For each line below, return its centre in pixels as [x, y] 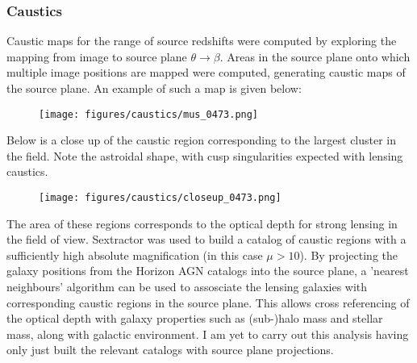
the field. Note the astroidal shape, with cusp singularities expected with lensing [205, 155]
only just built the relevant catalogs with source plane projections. [170, 350]
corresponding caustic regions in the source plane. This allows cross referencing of [208, 302]
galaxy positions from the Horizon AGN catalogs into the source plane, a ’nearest [208, 271]
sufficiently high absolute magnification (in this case [135, 255]
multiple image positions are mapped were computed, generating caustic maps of [206, 72]
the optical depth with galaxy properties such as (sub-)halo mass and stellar [195, 318]
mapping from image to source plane [97, 56]
